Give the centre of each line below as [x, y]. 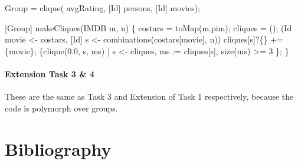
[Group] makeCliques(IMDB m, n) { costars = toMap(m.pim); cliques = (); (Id [148, 27]
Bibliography [58, 148]
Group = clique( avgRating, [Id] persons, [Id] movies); [103, 8]
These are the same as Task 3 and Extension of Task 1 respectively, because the [149, 96]
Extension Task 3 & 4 [50, 73]
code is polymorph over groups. [61, 108]
